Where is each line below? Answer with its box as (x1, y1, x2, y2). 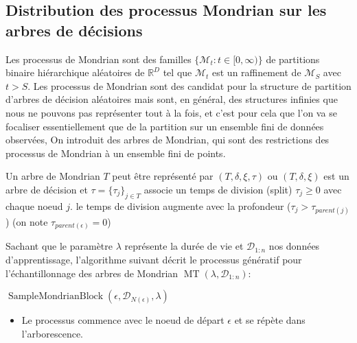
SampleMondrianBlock (8, 292, 104, 302)
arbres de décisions (5, 19, 143, 40)
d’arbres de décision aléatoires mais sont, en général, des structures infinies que (5, 92, 338, 106)
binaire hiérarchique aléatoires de (5, 65, 145, 80)
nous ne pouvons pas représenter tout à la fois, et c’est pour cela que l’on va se (5, 105, 337, 119)
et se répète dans (234, 313, 306, 327)
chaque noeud (5, 198, 63, 213)
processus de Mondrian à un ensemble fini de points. (5, 145, 226, 160)
